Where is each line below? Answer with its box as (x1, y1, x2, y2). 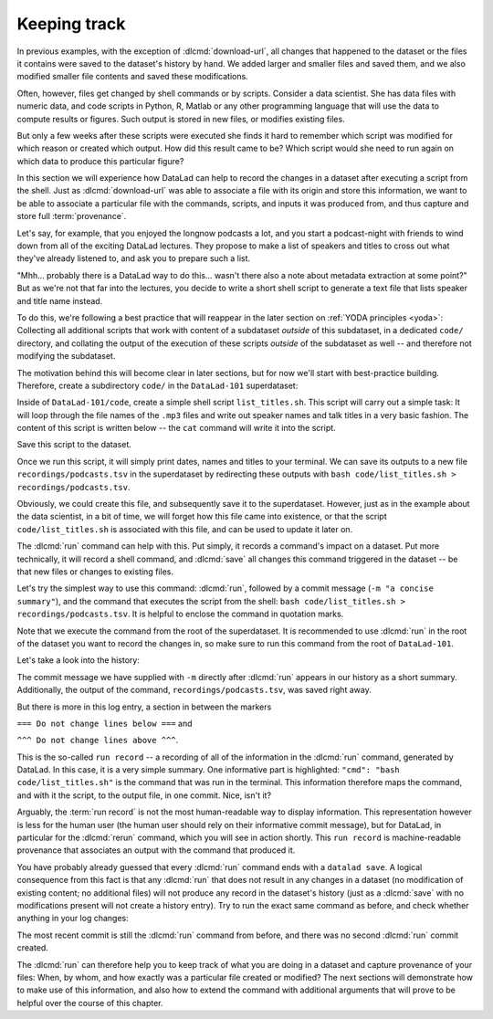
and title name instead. (16, 295, 103, 306)
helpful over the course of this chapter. (16, 997, 163, 1008)
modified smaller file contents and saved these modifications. (16, 71, 248, 82)
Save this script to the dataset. (16, 439, 132, 450)
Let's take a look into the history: (16, 655, 141, 666)
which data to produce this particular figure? (16, 155, 184, 166)
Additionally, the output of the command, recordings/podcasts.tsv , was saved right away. (16, 685, 372, 696)
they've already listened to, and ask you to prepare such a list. (16, 253, 251, 264)
